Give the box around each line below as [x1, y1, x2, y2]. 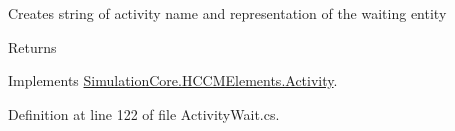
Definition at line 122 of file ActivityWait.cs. [8, 103, 280, 124]
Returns [8, 36, 57, 57]
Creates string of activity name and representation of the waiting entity [8, 3, 447, 23]
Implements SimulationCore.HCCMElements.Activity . [8, 70, 338, 91]
